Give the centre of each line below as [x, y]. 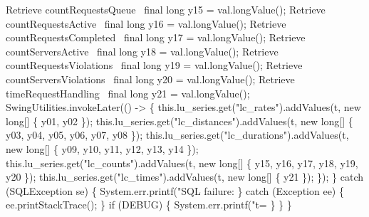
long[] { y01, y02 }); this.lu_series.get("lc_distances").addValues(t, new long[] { [180, 121]
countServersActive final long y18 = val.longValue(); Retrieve [142, 51]
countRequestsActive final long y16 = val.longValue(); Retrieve [146, 23]
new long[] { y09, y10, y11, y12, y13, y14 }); [102, 148]
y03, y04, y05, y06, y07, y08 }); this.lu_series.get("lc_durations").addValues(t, [177, 135]
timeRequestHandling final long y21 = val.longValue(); [128, 93]
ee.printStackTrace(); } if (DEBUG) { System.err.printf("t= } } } [149, 205]
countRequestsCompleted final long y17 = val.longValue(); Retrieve [156, 37]
